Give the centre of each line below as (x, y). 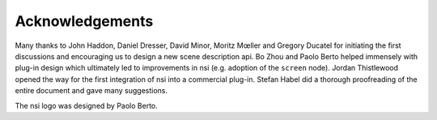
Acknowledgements (84, 21)
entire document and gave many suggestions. (91, 91)
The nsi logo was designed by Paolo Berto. (86, 105)
